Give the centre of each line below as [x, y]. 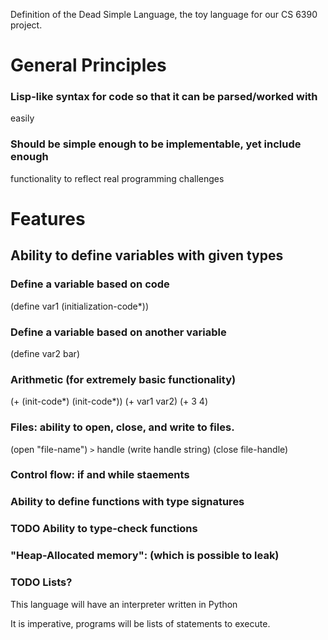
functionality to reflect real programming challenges [117, 178]
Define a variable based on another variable [118, 332]
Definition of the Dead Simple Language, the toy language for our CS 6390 [164, 14]
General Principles [88, 65]
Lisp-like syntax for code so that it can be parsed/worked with [164, 97]
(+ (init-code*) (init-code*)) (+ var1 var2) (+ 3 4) [109, 401]
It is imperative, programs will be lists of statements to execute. [140, 623]
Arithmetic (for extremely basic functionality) [123, 379]
